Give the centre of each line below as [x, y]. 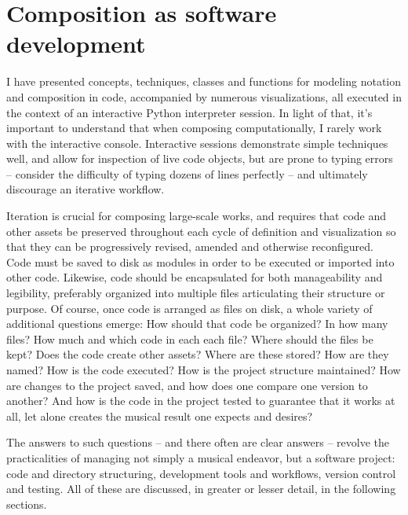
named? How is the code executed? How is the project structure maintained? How [204, 370]
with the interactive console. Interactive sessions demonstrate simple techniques [197, 143]
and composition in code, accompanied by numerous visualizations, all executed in [204, 96]
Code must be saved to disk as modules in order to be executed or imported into [200, 261]
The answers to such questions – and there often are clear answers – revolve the [198, 442]
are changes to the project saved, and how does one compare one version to [187, 385]
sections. [27, 504]
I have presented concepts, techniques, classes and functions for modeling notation [204, 81]
